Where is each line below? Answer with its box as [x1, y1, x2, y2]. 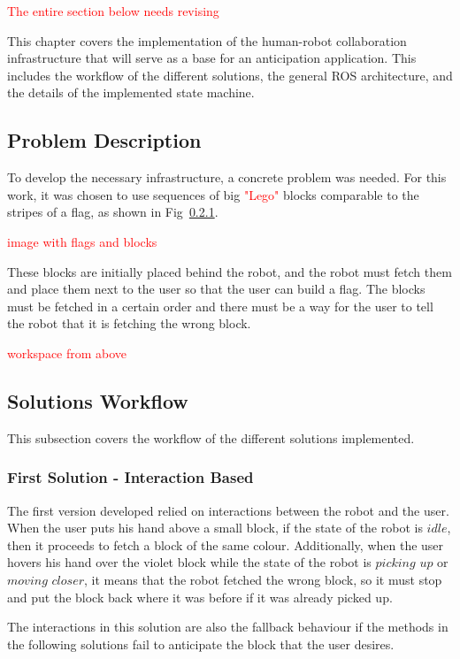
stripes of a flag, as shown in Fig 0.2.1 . [7, 203, 218, 221]
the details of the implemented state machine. [7, 83, 255, 102]
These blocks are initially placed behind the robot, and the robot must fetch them [7, 262, 452, 280]
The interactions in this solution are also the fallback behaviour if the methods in [7, 617, 448, 636]
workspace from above [7, 343, 127, 362]
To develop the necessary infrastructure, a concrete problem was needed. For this [7, 168, 447, 187]
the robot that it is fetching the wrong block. [7, 314, 251, 333]
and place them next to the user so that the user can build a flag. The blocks [7, 280, 425, 298]
